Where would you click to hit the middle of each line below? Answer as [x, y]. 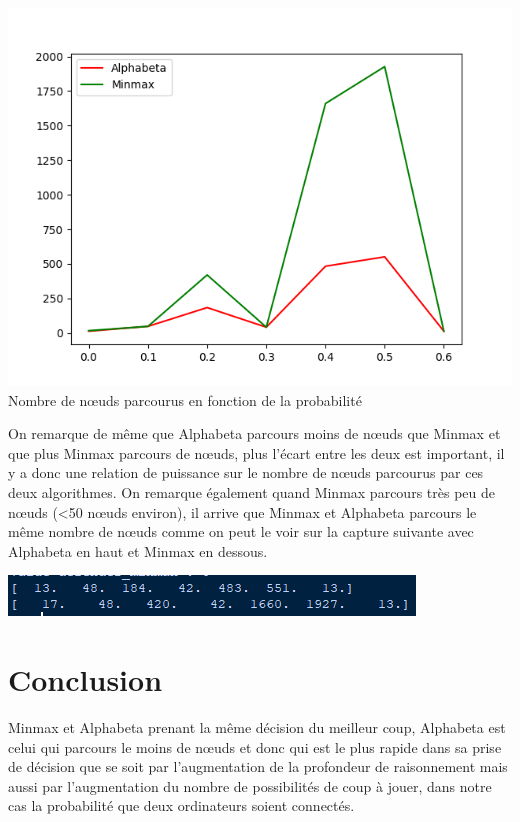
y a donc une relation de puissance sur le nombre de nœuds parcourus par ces [246, 472]
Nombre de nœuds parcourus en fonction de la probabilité [185, 399]
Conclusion [85, 679]
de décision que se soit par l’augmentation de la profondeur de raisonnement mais [258, 766]
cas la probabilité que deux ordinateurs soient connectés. [181, 805]
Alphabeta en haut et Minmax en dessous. [138, 550]
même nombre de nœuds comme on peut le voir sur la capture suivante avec [241, 531]
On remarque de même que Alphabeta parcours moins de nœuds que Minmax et [254, 433]
